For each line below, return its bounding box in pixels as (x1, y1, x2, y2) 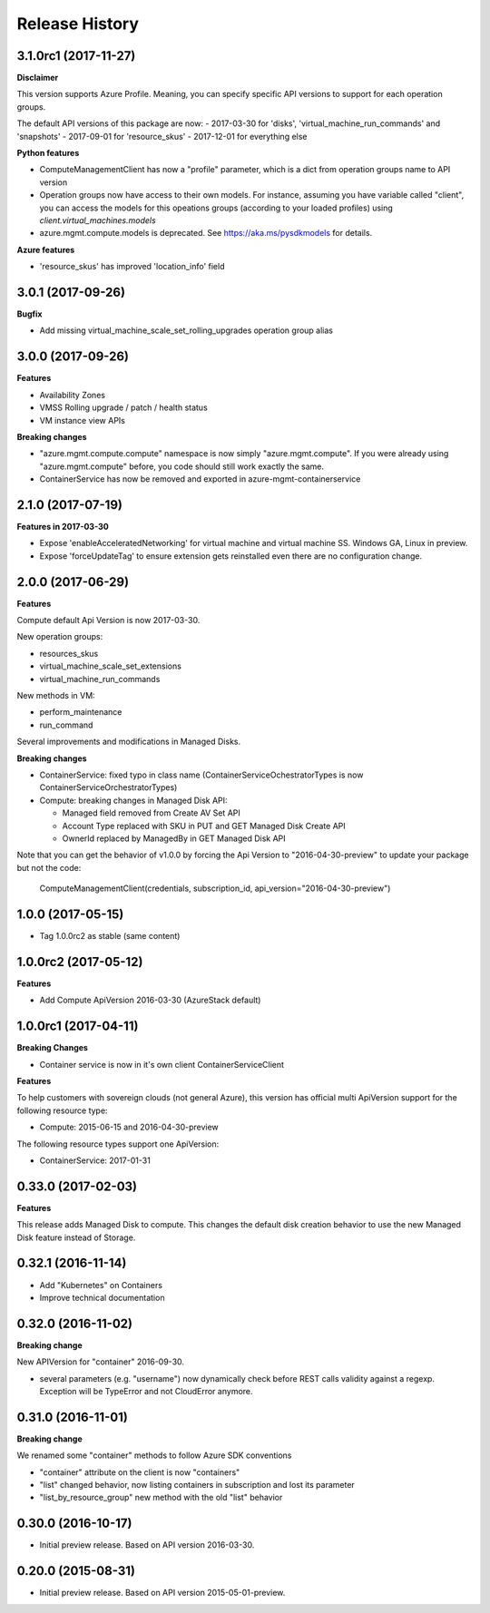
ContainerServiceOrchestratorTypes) (39, 782, 178, 793)
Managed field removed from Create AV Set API (62, 807, 240, 818)
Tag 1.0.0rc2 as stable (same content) (39, 931, 181, 941)
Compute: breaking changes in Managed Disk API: (39, 795, 228, 806)
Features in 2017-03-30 (16, 521, 109, 532)
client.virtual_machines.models (39, 214, 156, 226)
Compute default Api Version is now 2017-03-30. (16, 615, 201, 626)
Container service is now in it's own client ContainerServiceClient (39, 1059, 285, 1070)
